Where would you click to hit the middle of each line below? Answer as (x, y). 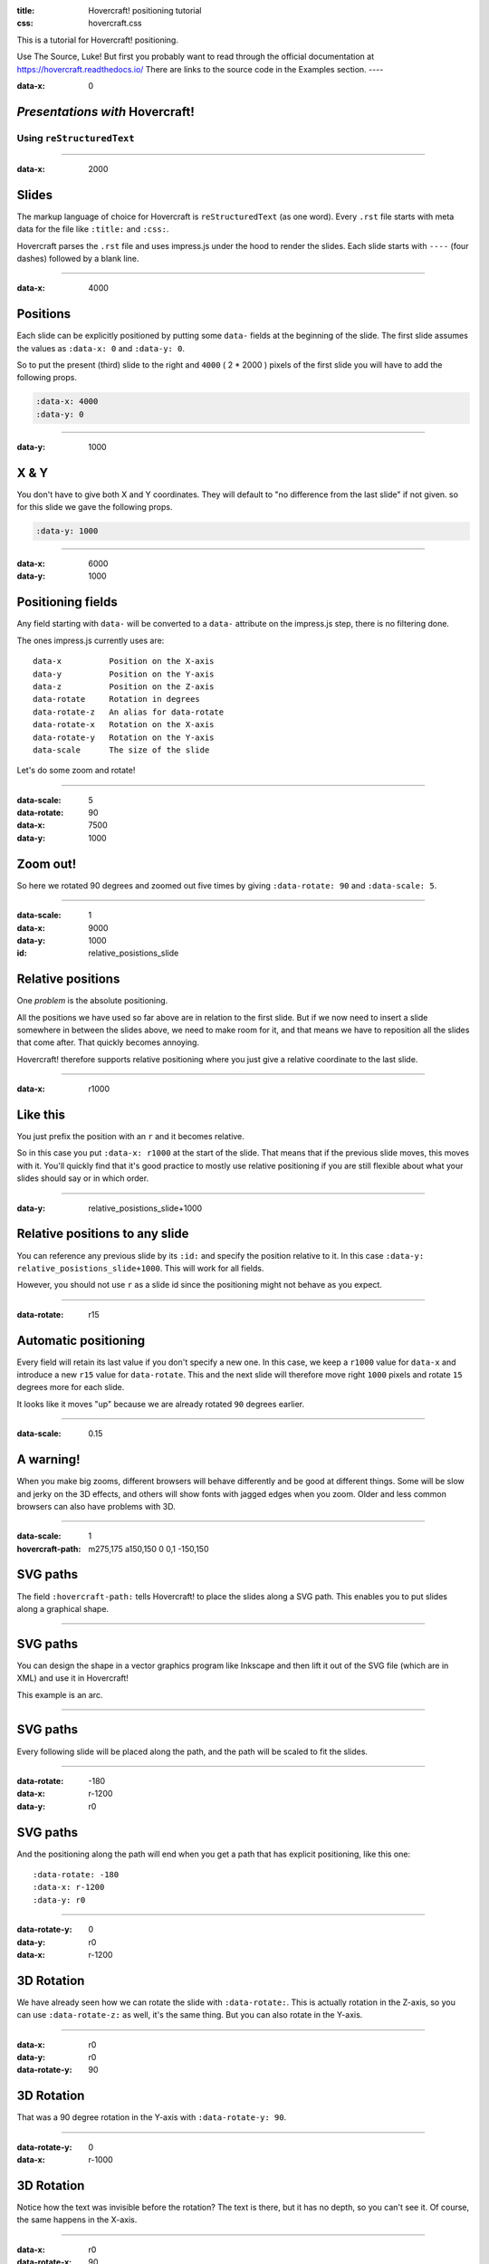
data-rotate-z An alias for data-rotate (129, 712)
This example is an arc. (60, 1694)
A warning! (48, 1459)
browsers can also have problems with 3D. (96, 1506)
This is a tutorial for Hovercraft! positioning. (97, 40)
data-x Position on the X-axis (124, 662)
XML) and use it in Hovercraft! (72, 1678)
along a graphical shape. (62, 1608)
